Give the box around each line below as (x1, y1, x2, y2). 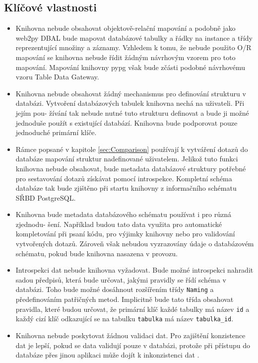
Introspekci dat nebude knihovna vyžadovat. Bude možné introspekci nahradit (15, 265, 254, 275)
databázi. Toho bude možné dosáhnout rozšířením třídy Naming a (15, 284, 214, 294)
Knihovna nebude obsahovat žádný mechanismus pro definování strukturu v (15, 88, 246, 98)
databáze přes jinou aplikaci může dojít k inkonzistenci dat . (15, 350, 199, 360)
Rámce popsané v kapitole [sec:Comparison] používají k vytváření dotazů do (15, 144, 248, 154)
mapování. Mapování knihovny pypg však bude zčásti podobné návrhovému (15, 62, 246, 72)
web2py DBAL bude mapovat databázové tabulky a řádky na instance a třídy (15, 32, 253, 43)
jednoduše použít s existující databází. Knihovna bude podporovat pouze (15, 117, 238, 128)
